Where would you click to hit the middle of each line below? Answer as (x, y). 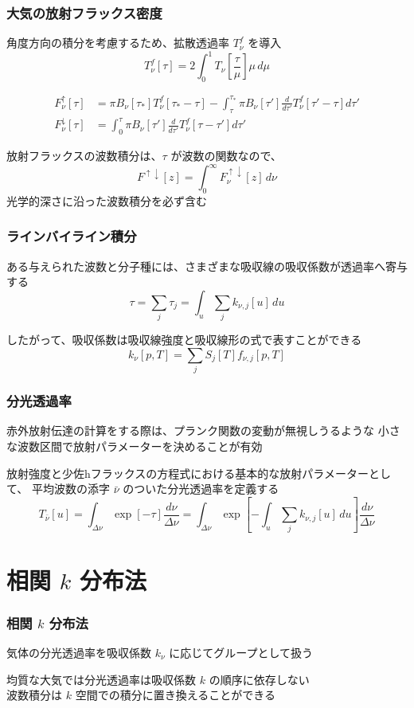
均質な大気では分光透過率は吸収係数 (101, 679)
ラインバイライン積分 (72, 236)
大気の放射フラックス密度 (84, 12)
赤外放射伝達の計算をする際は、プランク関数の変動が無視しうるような (190, 430)
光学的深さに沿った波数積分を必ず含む (107, 200)
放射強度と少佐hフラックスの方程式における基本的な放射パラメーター (187, 473)
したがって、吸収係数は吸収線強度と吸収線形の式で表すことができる (184, 340)
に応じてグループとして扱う (241, 653)
